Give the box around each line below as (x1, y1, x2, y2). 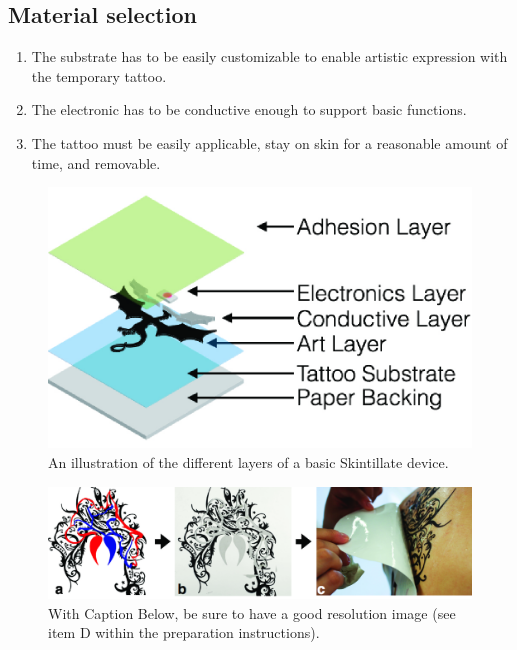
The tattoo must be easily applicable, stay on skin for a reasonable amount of (31, 132, 508, 153)
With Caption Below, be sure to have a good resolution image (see (48, 602, 456, 623)
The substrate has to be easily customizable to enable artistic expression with (31, 46, 508, 67)
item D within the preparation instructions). (48, 622, 320, 643)
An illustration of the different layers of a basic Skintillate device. (48, 452, 449, 473)
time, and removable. (31, 152, 161, 173)
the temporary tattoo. (31, 65, 167, 86)
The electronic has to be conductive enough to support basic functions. (31, 99, 467, 120)
